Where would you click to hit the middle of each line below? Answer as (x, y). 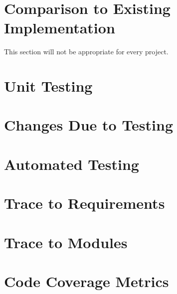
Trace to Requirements (85, 203)
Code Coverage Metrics (87, 281)
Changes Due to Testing (89, 125)
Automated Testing (72, 164)
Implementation (60, 28)
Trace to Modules (66, 242)
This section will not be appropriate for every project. (86, 52)
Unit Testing (48, 86)
